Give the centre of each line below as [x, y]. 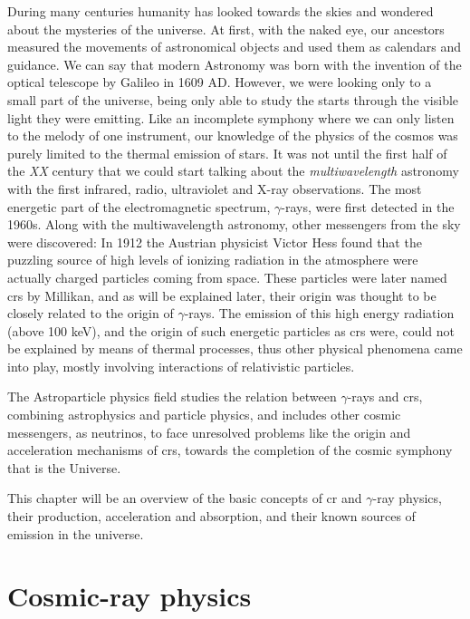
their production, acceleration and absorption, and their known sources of [211, 516]
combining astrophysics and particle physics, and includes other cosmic [204, 415]
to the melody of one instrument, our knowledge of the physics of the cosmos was [233, 135]
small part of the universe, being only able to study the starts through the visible [233, 99]
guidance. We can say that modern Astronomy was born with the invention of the [235, 64]
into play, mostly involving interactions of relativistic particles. [181, 366]
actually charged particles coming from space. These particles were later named [227, 277]
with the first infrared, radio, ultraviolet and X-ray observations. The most [215, 188]
